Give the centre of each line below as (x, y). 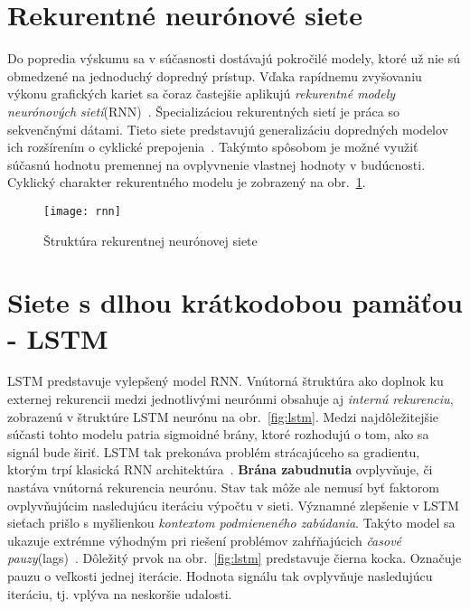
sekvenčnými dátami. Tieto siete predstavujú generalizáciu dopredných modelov (228, 129)
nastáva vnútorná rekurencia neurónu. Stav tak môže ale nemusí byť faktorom (223, 487)
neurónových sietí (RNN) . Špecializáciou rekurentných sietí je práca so (203, 111)
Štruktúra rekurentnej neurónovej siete (150, 240)
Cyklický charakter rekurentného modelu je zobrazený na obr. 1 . (187, 182)
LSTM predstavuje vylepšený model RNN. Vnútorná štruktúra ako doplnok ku (226, 381)
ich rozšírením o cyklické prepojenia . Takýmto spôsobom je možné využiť (213, 147)
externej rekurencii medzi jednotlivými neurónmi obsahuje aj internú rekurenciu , (230, 399)
